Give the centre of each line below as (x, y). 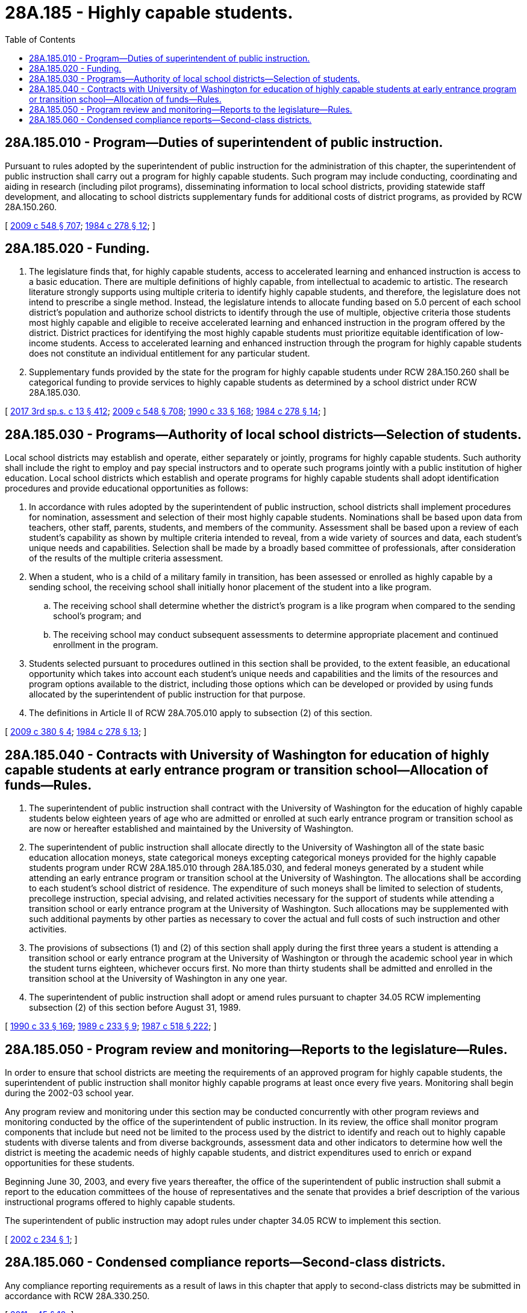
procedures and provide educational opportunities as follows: (127, 488)
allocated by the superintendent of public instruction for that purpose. (167, 694)
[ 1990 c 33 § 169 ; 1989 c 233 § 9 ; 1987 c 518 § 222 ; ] (111, 1026)
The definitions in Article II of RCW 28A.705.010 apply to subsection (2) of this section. (201, 713)
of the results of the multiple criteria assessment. (126, 558)
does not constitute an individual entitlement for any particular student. (170, 354)
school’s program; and (97, 616)
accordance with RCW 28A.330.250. (77, 1296)
